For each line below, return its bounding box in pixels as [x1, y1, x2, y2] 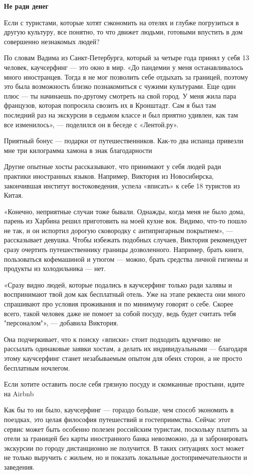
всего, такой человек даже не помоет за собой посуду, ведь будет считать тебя [4, 308, 236, 318]
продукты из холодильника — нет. [4, 263, 106, 273]
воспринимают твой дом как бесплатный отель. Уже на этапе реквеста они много [4, 289, 245, 299]
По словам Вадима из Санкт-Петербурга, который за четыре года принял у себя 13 [4, 52, 249, 63]
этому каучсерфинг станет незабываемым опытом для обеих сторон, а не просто [4, 353, 242, 363]
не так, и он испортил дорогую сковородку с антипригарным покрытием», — [4, 225, 233, 235]
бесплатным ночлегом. [4, 362, 70, 373]
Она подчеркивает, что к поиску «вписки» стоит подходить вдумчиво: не [4, 334, 221, 344]
